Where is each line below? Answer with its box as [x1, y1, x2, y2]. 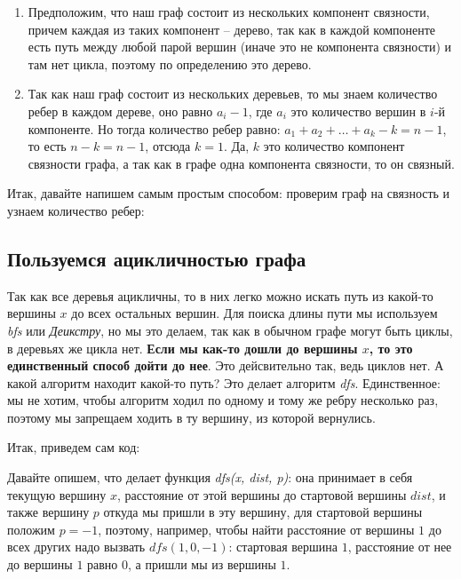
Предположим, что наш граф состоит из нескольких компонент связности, [28, 3, 430, 20]
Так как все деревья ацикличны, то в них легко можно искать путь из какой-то [7, 286, 433, 305]
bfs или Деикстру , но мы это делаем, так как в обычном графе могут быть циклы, [7, 321, 453, 339]
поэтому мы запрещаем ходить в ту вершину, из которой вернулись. [7, 408, 376, 426]
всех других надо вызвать [7, 537, 146, 556]
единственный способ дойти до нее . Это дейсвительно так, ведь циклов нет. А [7, 356, 444, 375]
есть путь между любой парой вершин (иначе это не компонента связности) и [28, 37, 452, 56]
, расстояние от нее [347, 537, 452, 556]
